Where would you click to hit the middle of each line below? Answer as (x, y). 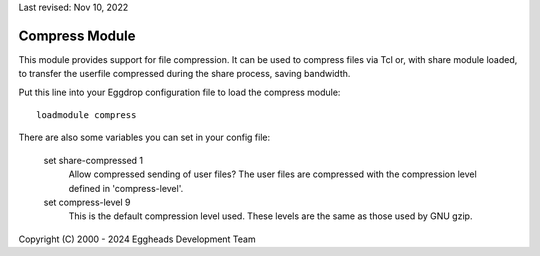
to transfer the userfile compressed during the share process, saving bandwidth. (184, 74)
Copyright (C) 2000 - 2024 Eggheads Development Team (137, 239)
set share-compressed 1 (93, 160)
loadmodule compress (86, 115)
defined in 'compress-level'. (126, 188)
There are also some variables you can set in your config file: (144, 137)
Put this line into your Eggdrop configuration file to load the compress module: (179, 92)
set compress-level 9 (87, 202)
